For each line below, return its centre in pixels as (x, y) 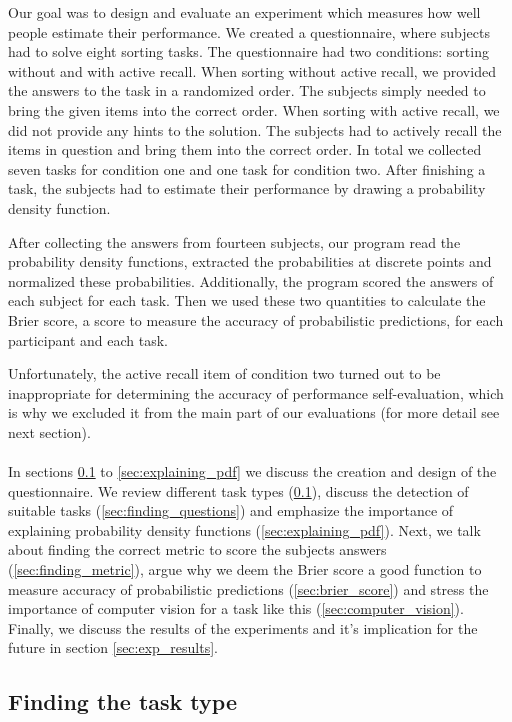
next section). (49, 431)
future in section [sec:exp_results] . (113, 647)
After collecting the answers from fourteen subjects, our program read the (234, 241)
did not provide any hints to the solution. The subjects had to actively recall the (255, 129)
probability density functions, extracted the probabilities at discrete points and (250, 261)
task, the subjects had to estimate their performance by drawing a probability (247, 188)
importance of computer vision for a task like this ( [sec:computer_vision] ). (236, 608)
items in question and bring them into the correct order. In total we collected (245, 149)
